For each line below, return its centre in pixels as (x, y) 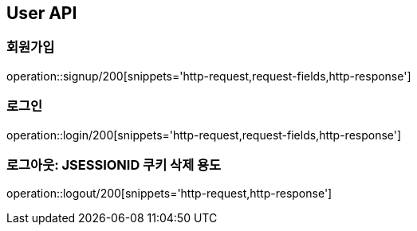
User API (42, 13)
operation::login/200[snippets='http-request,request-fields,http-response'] (204, 135)
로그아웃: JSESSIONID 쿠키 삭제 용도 (114, 164)
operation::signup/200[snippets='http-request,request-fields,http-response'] (209, 76)
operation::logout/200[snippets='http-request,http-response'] (169, 194)
